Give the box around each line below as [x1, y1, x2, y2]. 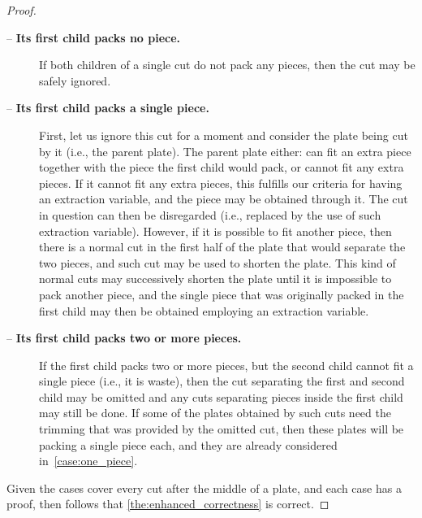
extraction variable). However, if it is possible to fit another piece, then [39, 222, 392, 239]
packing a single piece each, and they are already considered [39, 436, 338, 453]
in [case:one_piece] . [39, 452, 138, 469]
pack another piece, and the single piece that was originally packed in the [39, 285, 404, 303]
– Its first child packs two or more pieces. [6, 329, 242, 346]
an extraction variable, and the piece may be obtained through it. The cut [39, 190, 408, 207]
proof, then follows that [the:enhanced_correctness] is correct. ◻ [6, 495, 329, 512]
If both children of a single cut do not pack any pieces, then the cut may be [39, 56, 416, 73]
